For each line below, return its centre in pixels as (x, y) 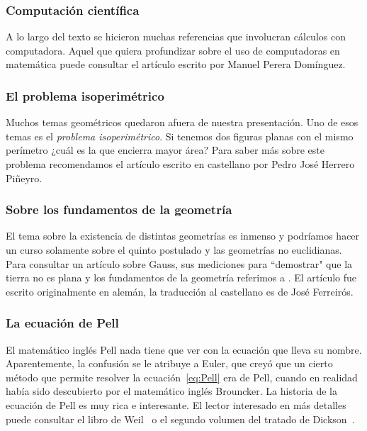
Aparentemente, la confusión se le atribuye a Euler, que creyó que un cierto (169, 363)
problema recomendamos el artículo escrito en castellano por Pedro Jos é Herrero (180, 164)
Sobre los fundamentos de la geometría (119, 209)
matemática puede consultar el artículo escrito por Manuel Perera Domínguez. (176, 64)
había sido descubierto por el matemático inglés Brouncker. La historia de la (171, 391)
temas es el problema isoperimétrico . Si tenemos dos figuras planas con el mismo (180, 136)
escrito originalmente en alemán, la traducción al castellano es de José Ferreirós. (180, 291)
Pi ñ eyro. (24, 178)
